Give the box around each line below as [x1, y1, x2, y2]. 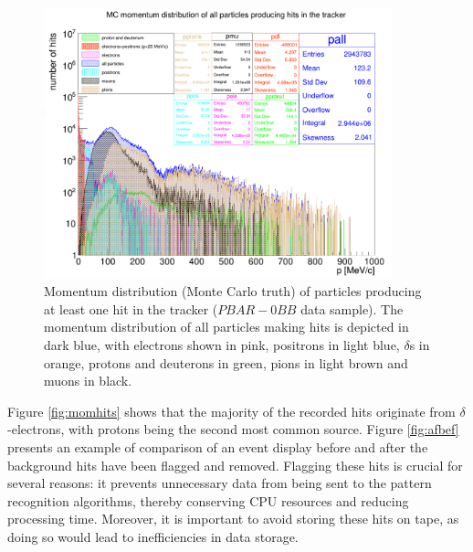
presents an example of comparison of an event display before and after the [7, 437, 428, 456]
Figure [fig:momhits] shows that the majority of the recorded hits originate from [7, 401, 456, 420]
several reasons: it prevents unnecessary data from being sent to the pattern [7, 473, 432, 493]
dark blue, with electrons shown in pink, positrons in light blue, [44, 335, 400, 354]
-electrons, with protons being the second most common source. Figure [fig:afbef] [7, 419, 459, 439]
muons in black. [44, 371, 132, 390]
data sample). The [300, 299, 404, 318]
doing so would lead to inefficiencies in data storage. [7, 526, 299, 546]
